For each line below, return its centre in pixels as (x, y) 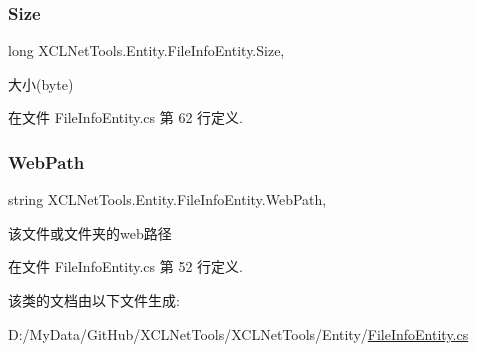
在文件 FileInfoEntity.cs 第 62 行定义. (125, 117)
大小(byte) (41, 83)
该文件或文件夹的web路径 (90, 232)
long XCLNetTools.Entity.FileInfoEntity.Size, (146, 50)
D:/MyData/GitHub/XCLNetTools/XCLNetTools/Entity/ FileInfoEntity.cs (238, 333)
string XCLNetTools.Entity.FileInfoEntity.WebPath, (167, 199)
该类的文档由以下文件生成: (94, 300)
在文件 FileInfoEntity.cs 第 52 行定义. (125, 266)
